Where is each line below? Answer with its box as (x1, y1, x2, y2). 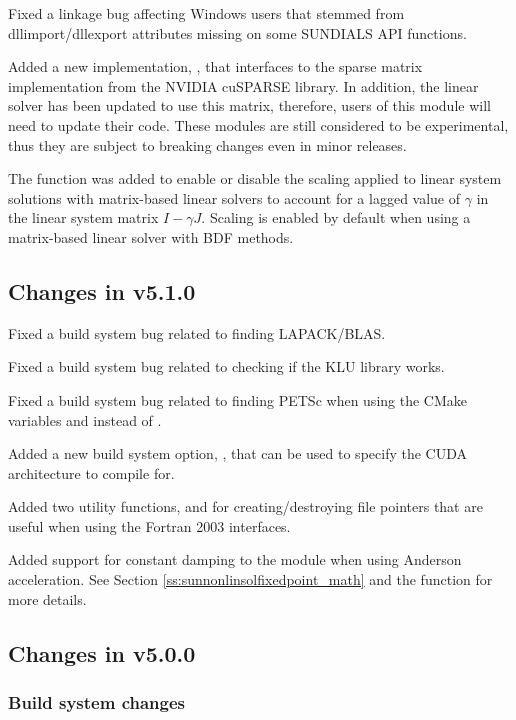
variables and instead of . (8, 409, 162, 430)
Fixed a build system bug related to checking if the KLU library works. (8, 356, 445, 377)
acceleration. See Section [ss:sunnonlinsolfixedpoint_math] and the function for (8, 569, 493, 590)
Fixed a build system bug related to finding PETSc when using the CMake (8, 389, 467, 410)
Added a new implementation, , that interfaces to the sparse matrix (8, 56, 423, 77)
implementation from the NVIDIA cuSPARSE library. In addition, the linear (8, 75, 479, 96)
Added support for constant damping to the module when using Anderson (8, 549, 462, 570)
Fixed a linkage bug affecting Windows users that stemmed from (8, 3, 405, 23)
